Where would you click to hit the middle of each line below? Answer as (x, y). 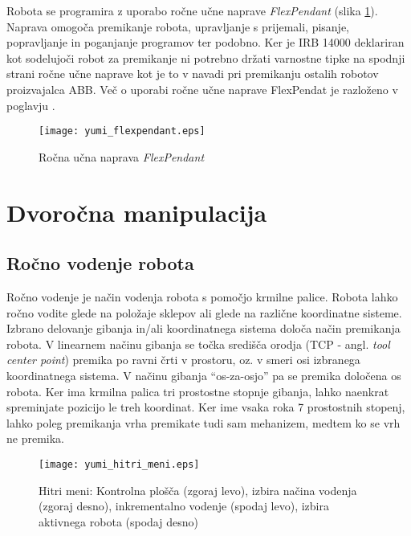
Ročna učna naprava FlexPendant (122, 156)
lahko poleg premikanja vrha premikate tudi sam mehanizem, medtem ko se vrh (203, 422)
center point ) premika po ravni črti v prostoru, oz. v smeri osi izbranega (183, 360)
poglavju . (31, 105)
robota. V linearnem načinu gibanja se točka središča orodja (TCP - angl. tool (198, 344)
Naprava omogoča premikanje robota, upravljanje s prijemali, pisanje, (178, 26)
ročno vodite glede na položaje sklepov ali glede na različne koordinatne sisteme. (204, 312)
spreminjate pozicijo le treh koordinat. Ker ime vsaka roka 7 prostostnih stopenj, (206, 407)
